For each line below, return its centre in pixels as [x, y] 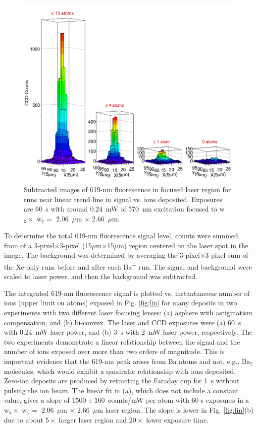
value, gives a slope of [37, 400]
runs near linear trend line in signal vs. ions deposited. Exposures [123, 199]
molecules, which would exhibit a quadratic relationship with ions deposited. [120, 371]
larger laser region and [93, 420]
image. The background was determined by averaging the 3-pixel [102, 255]
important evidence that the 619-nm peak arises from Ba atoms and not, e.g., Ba [127, 361]
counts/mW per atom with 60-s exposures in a [179, 400]
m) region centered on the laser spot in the [183, 245]
